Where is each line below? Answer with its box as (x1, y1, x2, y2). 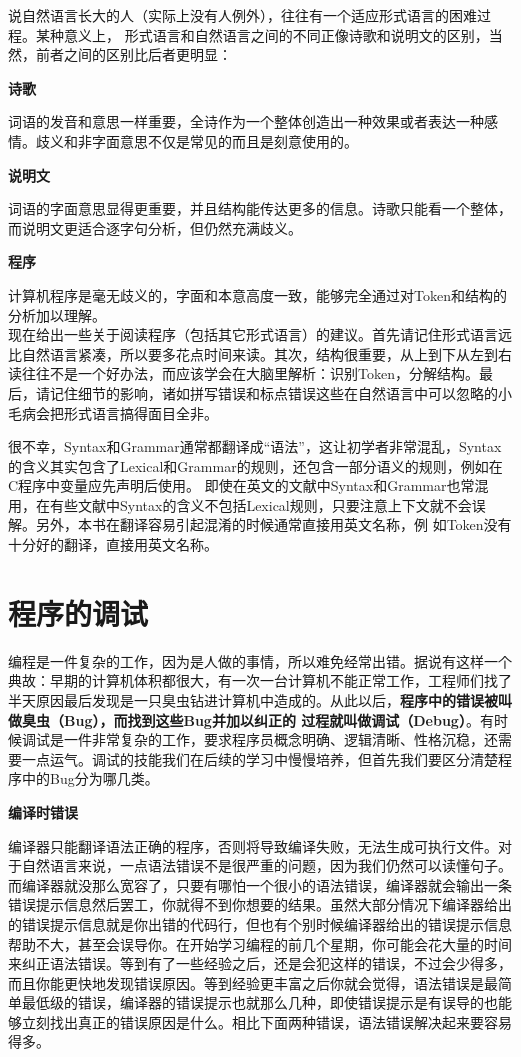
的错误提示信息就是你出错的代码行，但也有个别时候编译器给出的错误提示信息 (8, 913, 512, 934)
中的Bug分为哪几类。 (21, 768, 159, 789)
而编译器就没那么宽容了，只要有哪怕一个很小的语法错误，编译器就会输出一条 (8, 874, 512, 895)
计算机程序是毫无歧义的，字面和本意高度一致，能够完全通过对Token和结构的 (8, 284, 507, 305)
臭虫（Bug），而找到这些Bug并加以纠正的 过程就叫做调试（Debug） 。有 (21, 709, 494, 730)
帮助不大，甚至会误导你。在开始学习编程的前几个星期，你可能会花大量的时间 (8, 933, 512, 954)
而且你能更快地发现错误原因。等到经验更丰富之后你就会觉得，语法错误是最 (8, 972, 498, 993)
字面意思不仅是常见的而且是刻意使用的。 (91, 130, 358, 151)
